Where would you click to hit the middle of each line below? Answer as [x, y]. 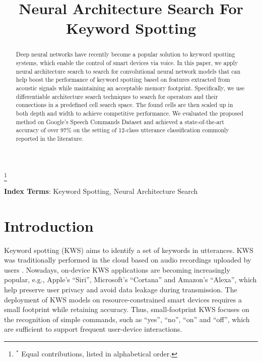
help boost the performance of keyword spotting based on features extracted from [123, 80]
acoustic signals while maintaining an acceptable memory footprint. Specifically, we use [130, 88]
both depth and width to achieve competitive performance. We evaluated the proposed [129, 113]
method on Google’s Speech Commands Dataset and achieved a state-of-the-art [120, 121]
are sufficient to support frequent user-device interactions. [93, 329]
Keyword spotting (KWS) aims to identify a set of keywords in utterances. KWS [129, 250]
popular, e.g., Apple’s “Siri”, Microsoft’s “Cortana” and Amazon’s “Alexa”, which [130, 279]
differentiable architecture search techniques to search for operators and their [117, 96]
